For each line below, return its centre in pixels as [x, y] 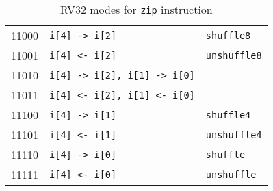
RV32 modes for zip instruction [136, 9]
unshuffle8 [234, 55]
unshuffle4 [234, 135]
